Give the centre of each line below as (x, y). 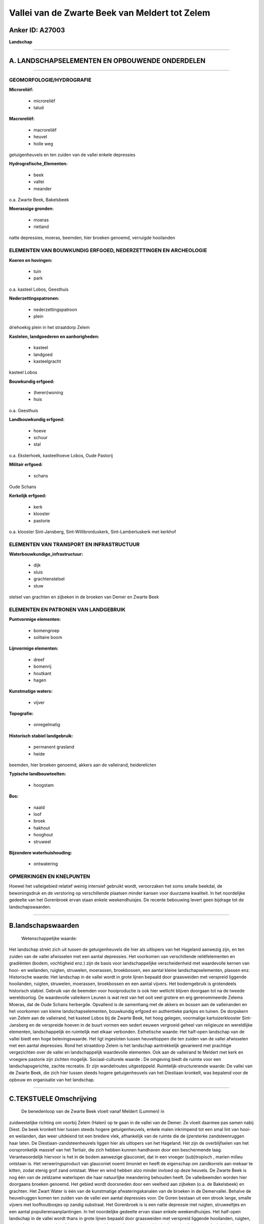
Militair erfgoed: (26, 465)
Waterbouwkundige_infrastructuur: (46, 554)
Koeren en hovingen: (31, 260)
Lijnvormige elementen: (34, 648)
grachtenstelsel (49, 579)
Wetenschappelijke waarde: (49, 939)
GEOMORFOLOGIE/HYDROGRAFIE (50, 80)
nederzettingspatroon (55, 309)
